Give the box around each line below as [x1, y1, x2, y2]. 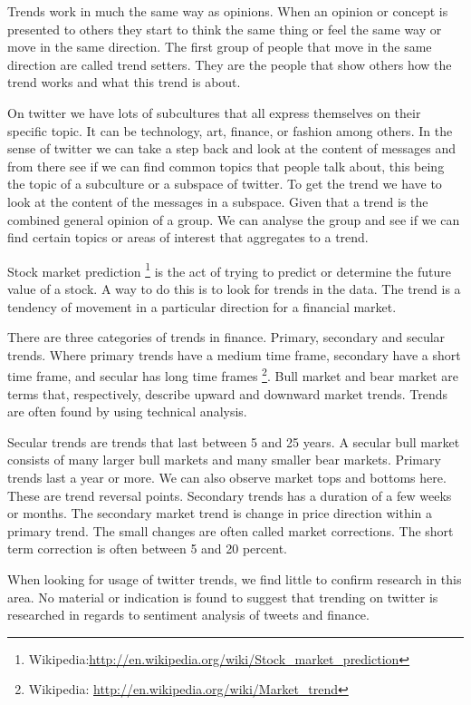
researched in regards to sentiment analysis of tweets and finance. [7, 605, 370, 624]
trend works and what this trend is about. [7, 73, 241, 92]
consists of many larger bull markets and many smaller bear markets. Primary [7, 450, 441, 469]
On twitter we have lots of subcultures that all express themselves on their [7, 103, 421, 122]
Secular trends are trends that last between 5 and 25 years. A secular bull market [7, 432, 460, 451]
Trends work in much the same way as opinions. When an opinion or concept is [7, 2, 448, 20]
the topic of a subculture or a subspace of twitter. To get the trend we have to [7, 174, 442, 193]
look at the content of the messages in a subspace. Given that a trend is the [7, 191, 428, 211]
